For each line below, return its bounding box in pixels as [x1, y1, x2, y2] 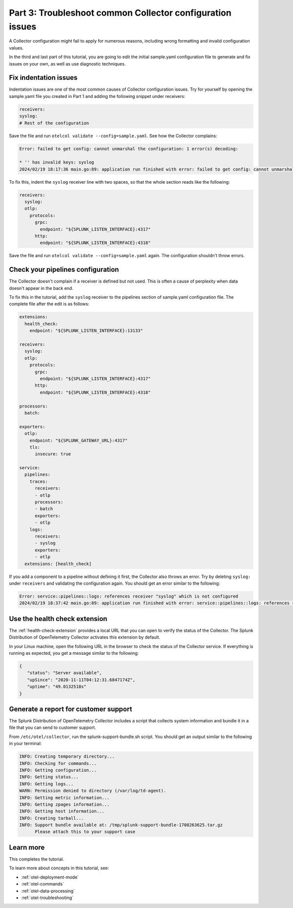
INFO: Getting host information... [19, 809, 105, 814]
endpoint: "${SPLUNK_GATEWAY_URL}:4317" [29, 437, 128, 443]
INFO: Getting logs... [19, 781, 74, 787]
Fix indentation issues [9, 73, 78, 82]
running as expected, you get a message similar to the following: [9, 650, 139, 656]
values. [9, 45, 24, 51]
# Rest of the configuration [19, 120, 89, 126]
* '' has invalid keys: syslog [19, 160, 95, 165]
